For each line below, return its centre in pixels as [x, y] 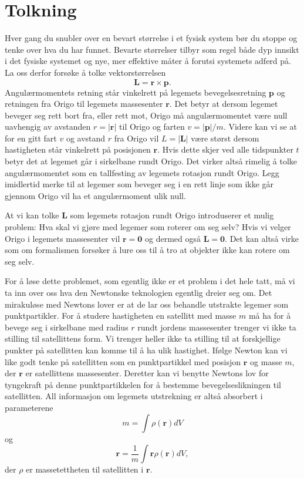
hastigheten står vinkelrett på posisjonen [78, 149]
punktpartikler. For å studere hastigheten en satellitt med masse [121, 316]
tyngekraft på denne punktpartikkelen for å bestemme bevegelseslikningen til [143, 384]
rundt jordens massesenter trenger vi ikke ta [217, 327]
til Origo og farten [152, 127]
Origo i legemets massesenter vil [63, 238]
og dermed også [173, 238]
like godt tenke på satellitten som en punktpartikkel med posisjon [123, 361]
